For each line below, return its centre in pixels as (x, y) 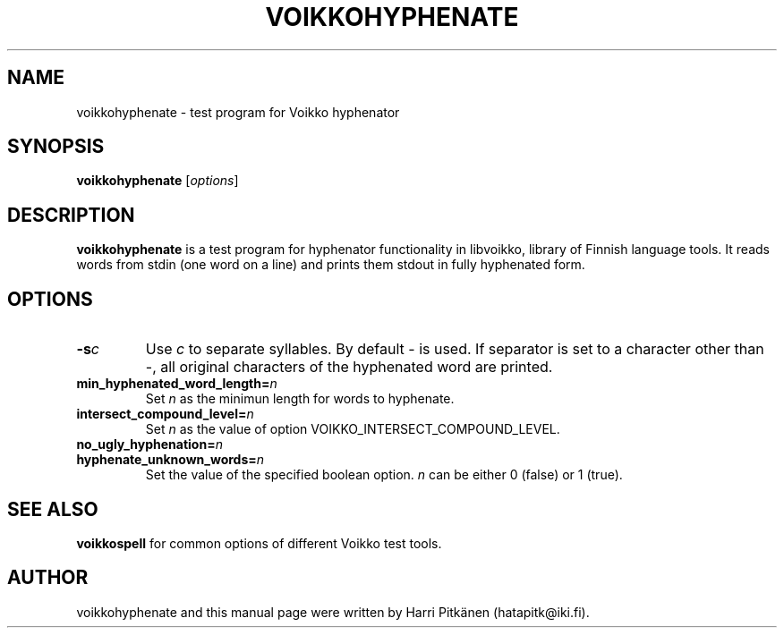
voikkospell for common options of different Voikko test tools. (259, 543)
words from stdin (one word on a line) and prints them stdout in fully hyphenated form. (331, 265)
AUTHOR (48, 578)
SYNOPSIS (56, 147)
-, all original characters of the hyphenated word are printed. (349, 367)
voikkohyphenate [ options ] (158, 181)
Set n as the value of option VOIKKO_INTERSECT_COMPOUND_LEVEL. (353, 429)
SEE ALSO (53, 509)
